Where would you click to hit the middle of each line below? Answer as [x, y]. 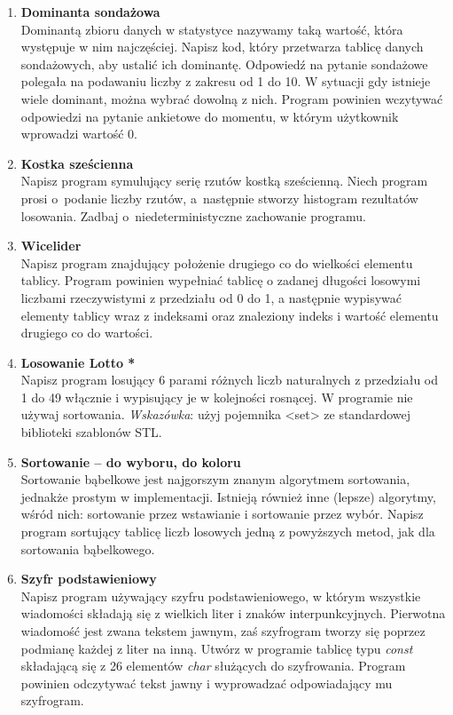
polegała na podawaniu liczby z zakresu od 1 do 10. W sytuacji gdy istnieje [226, 81]
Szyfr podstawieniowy [89, 579]
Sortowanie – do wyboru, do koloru [131, 461]
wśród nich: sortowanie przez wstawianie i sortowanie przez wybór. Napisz [222, 514]
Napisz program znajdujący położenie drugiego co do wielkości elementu [217, 262]
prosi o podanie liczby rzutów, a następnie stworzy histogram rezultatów [219, 198]
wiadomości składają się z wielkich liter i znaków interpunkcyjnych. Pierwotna [233, 613]
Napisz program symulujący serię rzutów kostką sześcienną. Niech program [224, 181]
